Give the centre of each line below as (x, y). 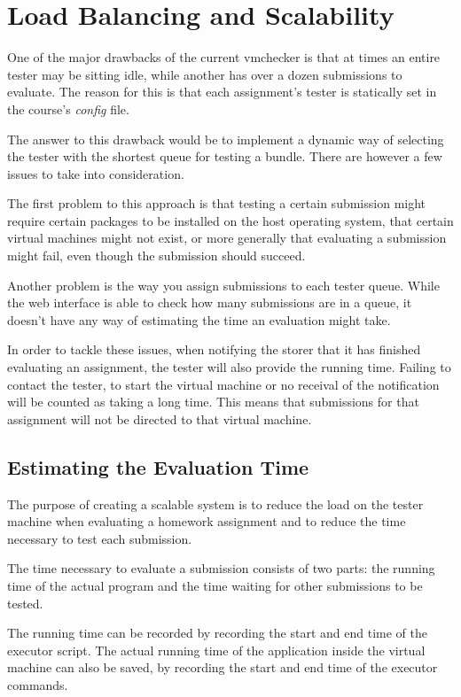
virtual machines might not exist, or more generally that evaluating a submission (227, 238)
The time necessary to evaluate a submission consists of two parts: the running (221, 568)
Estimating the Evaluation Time (158, 466)
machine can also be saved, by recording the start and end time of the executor (223, 667)
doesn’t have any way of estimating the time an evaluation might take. (199, 319)
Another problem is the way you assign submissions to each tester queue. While (223, 285)
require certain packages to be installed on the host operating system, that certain (230, 220)
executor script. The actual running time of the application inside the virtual (216, 650)
